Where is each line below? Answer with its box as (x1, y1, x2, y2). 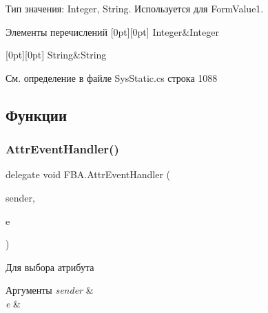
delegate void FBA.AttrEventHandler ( (6, 167, 171, 182)
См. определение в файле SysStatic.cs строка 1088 (6, 70, 218, 85)
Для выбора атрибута (6, 259, 94, 274)
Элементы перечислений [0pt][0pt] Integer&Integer (6, 24, 219, 39)
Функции (6, 104, 68, 125)
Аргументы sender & (6, 283, 94, 297)
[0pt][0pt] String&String (6, 47, 107, 62)
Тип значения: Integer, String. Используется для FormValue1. (6, 1, 264, 15)
